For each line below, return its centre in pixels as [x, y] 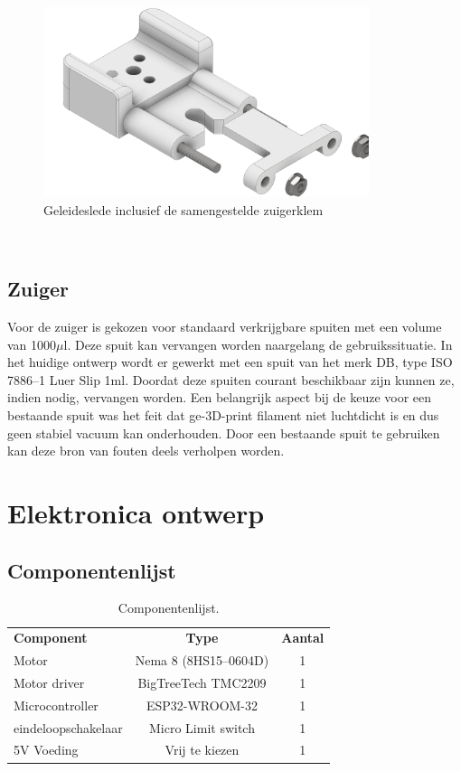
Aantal [303, 638]
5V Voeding [46, 750]
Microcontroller [56, 705]
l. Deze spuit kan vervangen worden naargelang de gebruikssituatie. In [258, 344]
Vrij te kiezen [202, 750]
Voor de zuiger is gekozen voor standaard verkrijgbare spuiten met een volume [225, 327]
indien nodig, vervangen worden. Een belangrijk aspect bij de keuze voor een [220, 397]
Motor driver [49, 682]
